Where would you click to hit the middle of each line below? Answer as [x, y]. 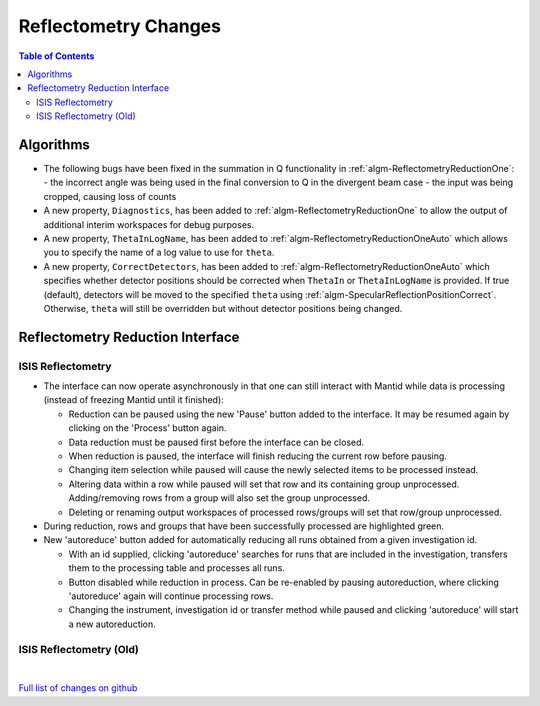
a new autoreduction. [112, 624]
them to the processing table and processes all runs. [176, 568]
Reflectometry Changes [120, 26]
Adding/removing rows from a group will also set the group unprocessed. [219, 498]
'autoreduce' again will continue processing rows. [171, 596]
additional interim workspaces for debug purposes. [149, 224]
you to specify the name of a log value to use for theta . [159, 252]
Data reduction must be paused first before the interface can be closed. [216, 442]
